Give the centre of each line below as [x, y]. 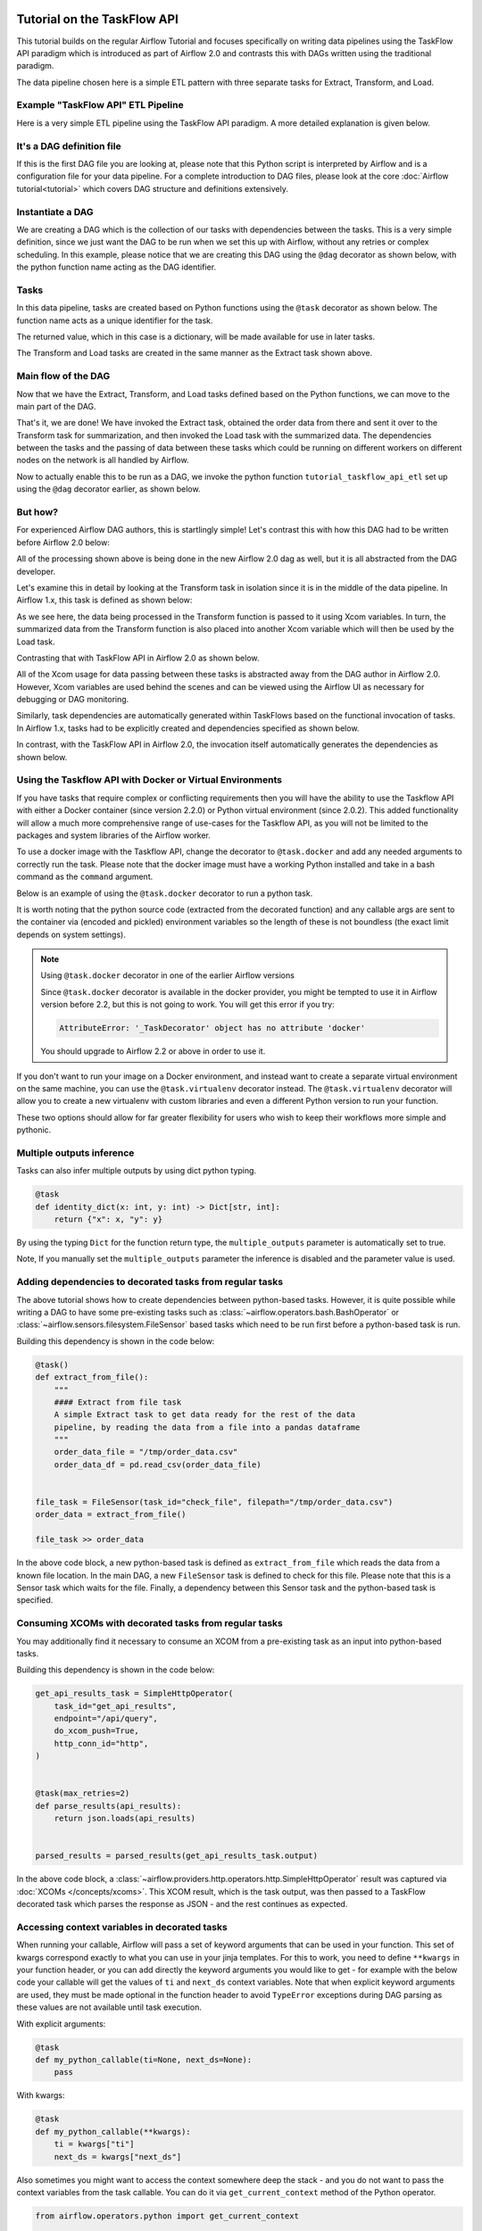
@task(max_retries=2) [83, 1793]
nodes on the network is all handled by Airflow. [103, 460]
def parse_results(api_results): [108, 1806]
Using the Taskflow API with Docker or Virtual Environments [150, 780]
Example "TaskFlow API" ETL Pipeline [100, 105]
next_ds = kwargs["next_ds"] [118, 2156]
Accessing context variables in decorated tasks [122, 1927]
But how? [37, 512]
